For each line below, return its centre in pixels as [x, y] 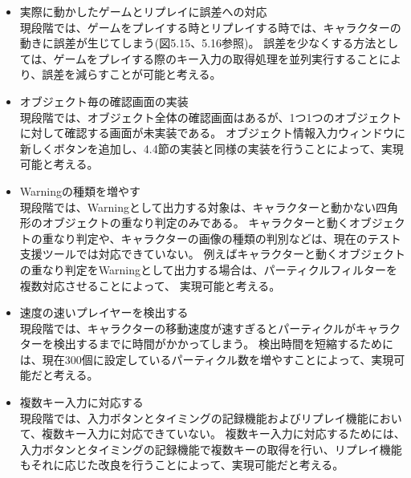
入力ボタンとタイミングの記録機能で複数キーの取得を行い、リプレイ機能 [211, 449]
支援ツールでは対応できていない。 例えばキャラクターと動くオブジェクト [212, 254]
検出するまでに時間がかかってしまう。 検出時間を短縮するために [223, 344]
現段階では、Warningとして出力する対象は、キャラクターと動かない [197, 207]
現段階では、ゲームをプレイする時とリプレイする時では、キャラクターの [210, 27]
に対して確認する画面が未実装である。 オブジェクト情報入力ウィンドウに [212, 133]
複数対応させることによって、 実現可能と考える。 [150, 285]
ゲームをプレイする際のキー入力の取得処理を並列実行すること [216, 58]
